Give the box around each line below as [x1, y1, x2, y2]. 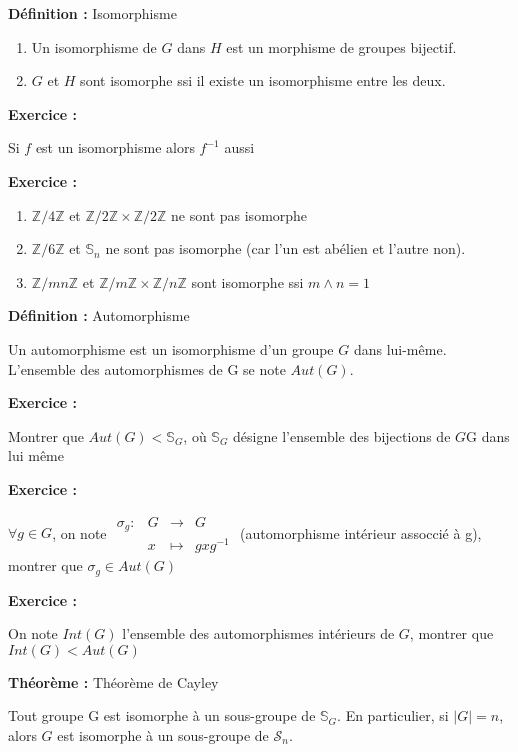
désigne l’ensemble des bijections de [233, 425, 451, 446]
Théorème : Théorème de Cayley [8, 671, 219, 692]
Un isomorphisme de [31, 36, 157, 57]
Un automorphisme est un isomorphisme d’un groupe [8, 338, 334, 359]
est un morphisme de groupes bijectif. [226, 36, 457, 57]
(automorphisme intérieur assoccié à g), [240, 522, 482, 543]
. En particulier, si [337, 705, 449, 726]
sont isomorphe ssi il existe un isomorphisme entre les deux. [80, 70, 446, 91]
